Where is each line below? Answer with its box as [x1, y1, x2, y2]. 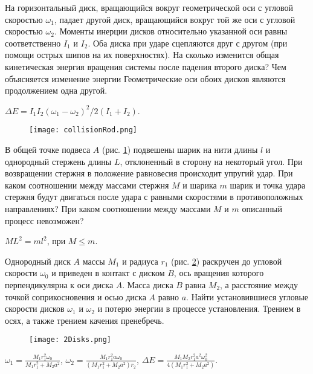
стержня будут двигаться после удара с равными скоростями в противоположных [5, 190, 303, 203]
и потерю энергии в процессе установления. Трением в [97, 302, 301, 315]
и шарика [182, 178, 217, 191]
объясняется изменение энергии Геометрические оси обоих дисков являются [5, 72, 286, 85]
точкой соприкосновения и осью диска [5, 290, 146, 303]
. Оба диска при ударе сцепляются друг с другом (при [88, 36, 288, 49]
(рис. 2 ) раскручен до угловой [171, 254, 282, 267]
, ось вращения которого [173, 266, 264, 279]
